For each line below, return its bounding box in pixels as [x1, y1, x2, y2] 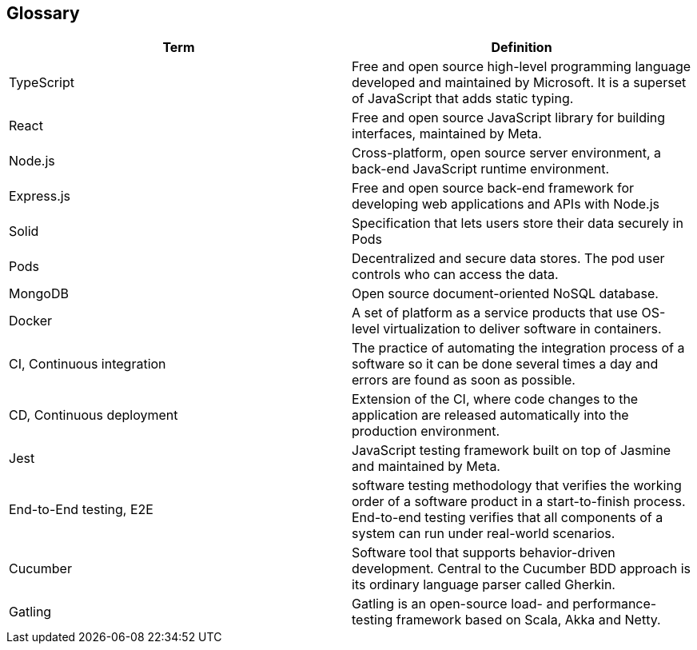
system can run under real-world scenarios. [352, 525, 615, 542]
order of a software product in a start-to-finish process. [352, 493, 686, 510]
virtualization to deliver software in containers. [383, 321, 662, 337]
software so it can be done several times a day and [352, 356, 659, 373]
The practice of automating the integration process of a [352, 340, 685, 357]
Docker [9, 313, 53, 329]
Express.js [9, 188, 71, 205]
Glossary [6, 3, 80, 23]
